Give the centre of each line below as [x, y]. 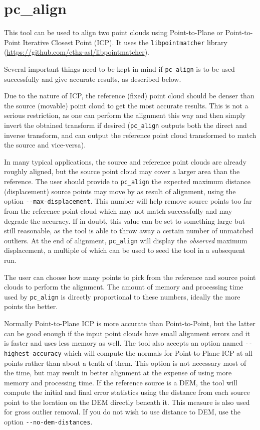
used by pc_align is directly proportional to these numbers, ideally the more [122, 296]
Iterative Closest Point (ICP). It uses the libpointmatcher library [125, 42]
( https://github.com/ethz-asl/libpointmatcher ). [77, 52]
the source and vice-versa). [45, 145]
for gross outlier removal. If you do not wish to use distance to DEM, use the [122, 412]
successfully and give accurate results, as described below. [93, 79]
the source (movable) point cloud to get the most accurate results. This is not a [126, 105]
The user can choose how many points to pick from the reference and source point [130, 277]
